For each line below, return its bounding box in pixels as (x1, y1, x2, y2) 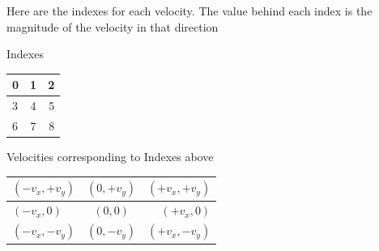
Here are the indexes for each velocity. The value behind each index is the (6, 2, 373, 19)
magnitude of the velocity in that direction (6, 18, 219, 35)
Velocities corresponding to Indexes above (6, 148, 214, 165)
